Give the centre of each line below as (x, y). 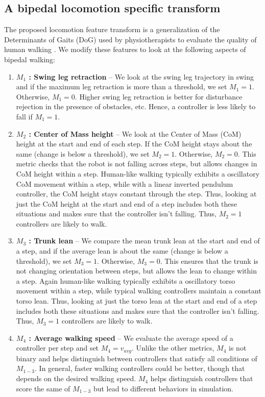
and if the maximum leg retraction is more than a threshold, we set (122, 86)
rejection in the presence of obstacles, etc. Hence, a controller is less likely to (136, 106)
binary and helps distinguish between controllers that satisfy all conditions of (137, 358)
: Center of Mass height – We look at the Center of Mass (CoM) (135, 133)
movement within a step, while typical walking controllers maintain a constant (139, 291)
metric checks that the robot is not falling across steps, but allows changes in (137, 164)
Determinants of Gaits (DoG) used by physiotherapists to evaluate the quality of (130, 39)
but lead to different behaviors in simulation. (163, 388)
